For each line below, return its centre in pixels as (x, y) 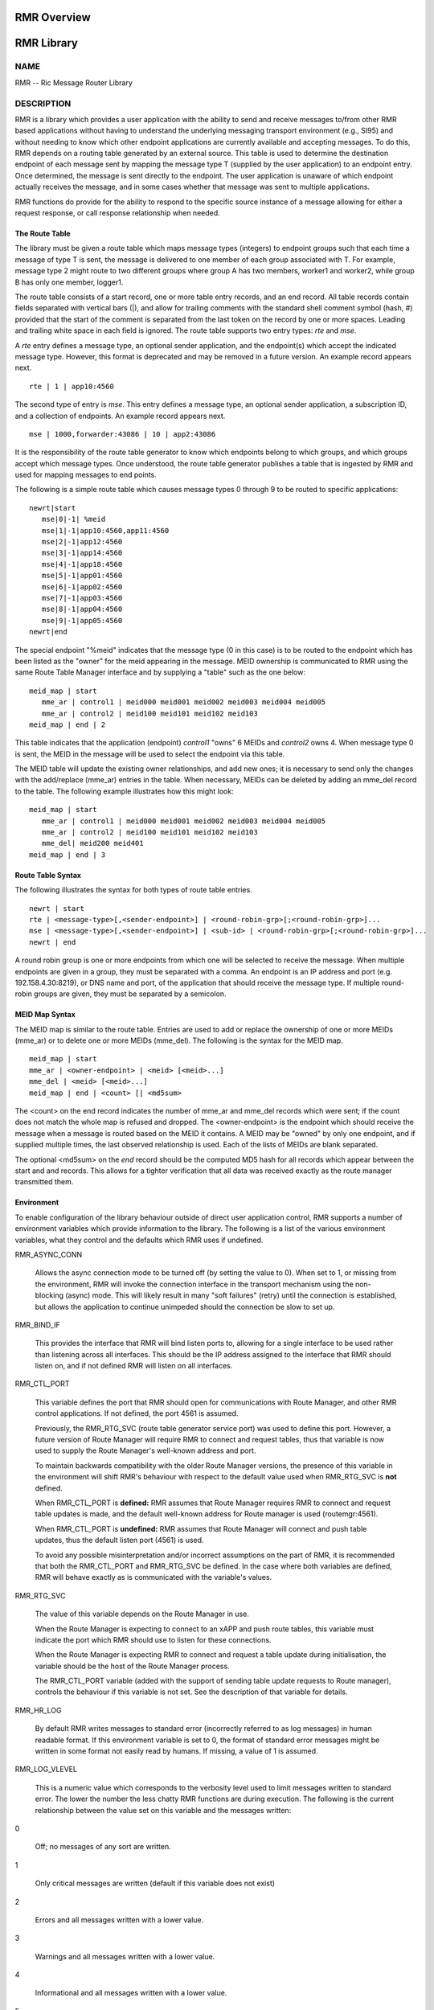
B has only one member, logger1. (69, 282)
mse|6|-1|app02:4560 (82, 587)
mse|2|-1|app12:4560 (82, 542)
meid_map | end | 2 (68, 724)
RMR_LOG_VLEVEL (46, 1770)
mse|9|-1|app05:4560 (82, 620)
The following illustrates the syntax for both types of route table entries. (133, 890)
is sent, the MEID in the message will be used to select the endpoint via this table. (150, 754)
